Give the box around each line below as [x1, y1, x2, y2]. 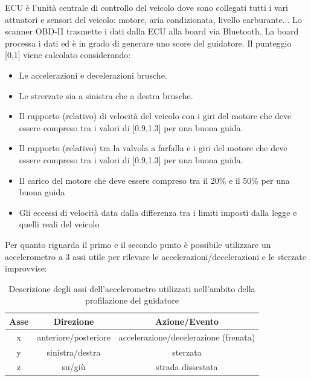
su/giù [62, 360, 86, 373]
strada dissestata [156, 360, 218, 373]
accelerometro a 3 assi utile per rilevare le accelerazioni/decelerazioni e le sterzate [5, 250, 306, 262]
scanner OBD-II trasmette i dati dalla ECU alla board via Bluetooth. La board [5, 25, 299, 37]
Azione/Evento [155, 314, 219, 327]
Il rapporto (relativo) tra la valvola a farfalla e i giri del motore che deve [19, 142, 287, 154]
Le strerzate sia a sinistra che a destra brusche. [19, 89, 193, 102]
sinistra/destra [46, 345, 101, 358]
